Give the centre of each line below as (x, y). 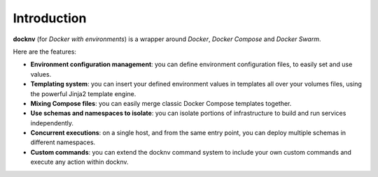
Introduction (50, 18)
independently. (52, 123)
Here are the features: (45, 52)
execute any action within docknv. (79, 162)
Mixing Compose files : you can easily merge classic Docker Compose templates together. (161, 103)
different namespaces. (63, 142)
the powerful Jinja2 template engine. (83, 93)
